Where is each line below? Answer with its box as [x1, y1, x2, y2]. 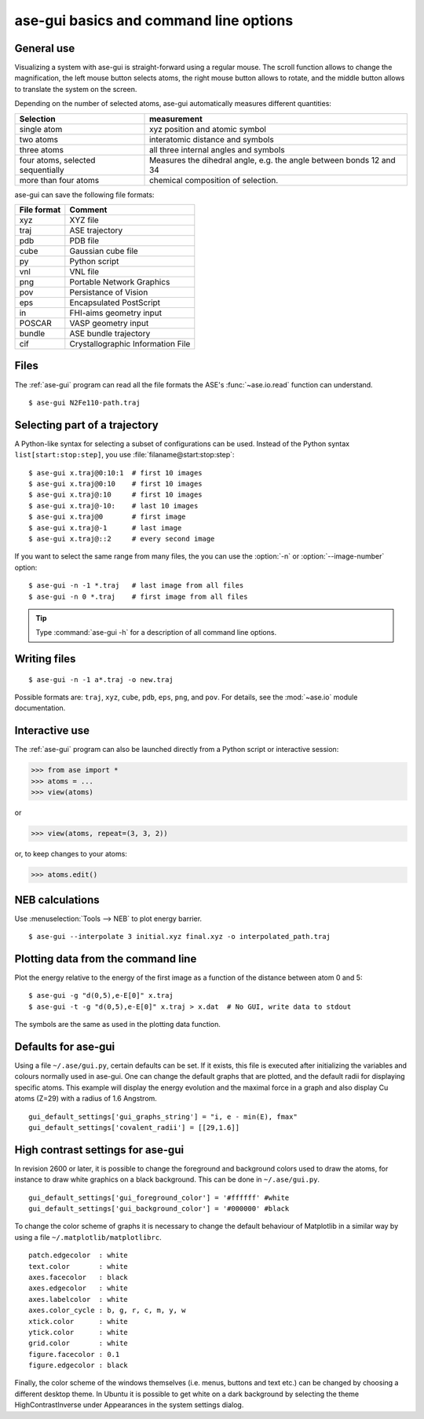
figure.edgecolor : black [28, 1361, 129, 1370]
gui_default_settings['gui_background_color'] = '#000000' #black [28, 1204, 290, 1213]
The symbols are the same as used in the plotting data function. [14, 1020, 221, 1029]
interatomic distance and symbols [149, 134, 274, 145]
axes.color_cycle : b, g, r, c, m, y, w [28, 1306, 186, 1315]
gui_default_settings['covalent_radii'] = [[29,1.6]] [28, 1123, 239, 1131]
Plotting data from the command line [14, 951, 197, 966]
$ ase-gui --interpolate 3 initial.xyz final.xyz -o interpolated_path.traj [28, 932, 331, 940]
